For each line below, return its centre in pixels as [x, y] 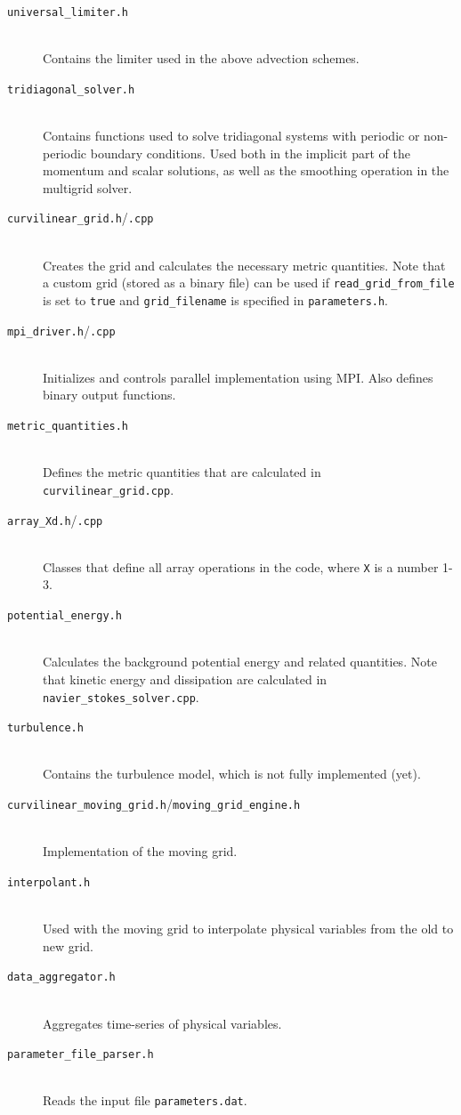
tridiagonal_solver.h [71, 89]
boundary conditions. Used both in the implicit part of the [250, 153]
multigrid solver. [88, 187]
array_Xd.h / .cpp [55, 519]
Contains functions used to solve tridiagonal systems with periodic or [231, 136]
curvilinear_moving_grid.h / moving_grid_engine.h [154, 804]
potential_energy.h [65, 616]
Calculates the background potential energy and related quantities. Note [240, 662]
